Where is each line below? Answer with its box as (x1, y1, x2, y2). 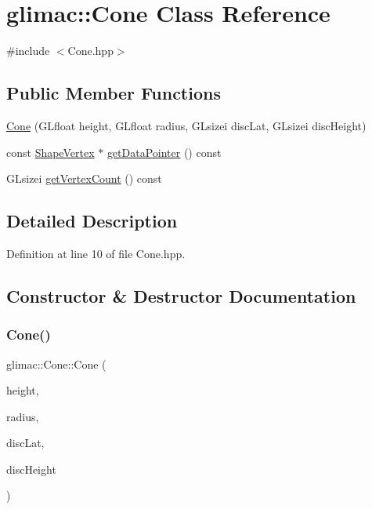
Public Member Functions (6, 81, 221, 105)
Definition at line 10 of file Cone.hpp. (6, 245, 186, 261)
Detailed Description (6, 209, 178, 233)
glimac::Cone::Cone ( (6, 355, 107, 372)
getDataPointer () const (107, 144, 222, 160)
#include (6, 42, 50, 59)
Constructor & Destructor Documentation (6, 283, 356, 307)
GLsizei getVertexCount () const (6, 170, 162, 187)
